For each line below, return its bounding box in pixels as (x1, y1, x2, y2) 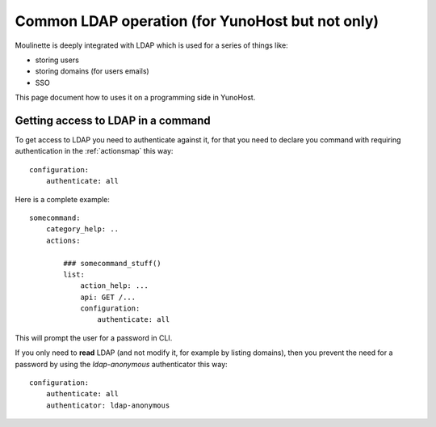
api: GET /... (80, 292, 136, 302)
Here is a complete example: (15, 194, 111, 204)
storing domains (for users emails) (35, 66, 149, 76)
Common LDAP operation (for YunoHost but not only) (15, 12, 379, 30)
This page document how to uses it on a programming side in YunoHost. (15, 93, 256, 103)
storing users (35, 55, 80, 65)
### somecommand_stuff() (63, 259, 161, 268)
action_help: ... (80, 281, 149, 290)
